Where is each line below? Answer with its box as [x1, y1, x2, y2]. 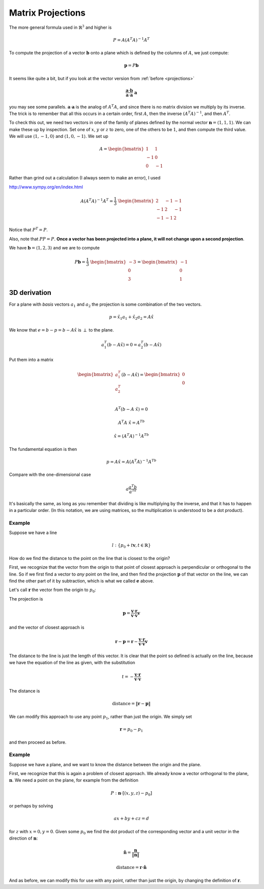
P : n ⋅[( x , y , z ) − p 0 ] [110, 790, 153, 797]
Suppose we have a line [9, 530, 57, 535]
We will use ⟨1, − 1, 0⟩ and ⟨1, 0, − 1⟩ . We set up [9, 133, 109, 139]
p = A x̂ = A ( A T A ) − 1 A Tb [106, 458, 156, 465]
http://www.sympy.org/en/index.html [9, 184, 83, 190]
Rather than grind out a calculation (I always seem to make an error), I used [9, 175, 161, 181]
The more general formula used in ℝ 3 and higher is [9, 23, 112, 30]
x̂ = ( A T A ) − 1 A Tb [113, 433, 149, 439]
